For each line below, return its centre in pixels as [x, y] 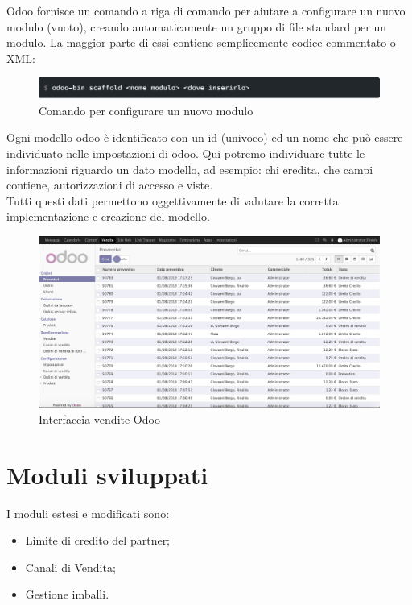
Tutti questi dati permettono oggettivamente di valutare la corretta [173, 200]
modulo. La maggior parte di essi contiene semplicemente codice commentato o [201, 42]
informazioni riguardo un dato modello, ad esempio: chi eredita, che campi [190, 169]
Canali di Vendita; [70, 567]
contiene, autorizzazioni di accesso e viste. [110, 185]
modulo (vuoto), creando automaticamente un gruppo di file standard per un [197, 26]
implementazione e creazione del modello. [108, 216]
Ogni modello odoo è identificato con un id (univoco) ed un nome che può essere [205, 137]
